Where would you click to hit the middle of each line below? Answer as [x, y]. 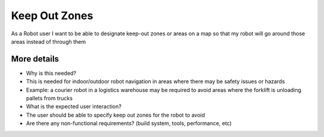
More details [35, 59]
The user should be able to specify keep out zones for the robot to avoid [115, 115]
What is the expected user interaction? [74, 106]
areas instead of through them [49, 41]
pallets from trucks [49, 98]
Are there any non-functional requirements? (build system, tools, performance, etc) [129, 123]
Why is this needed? [51, 73]
